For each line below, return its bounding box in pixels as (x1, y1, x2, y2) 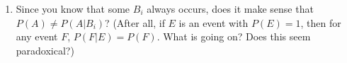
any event (16, 29, 58, 44)
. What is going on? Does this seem (157, 29, 311, 44)
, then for (300, 15, 341, 30)
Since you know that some (16, 1, 130, 16)
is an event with (178, 15, 249, 30)
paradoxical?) (16, 42, 74, 57)
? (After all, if (105, 15, 165, 30)
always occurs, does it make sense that (147, 1, 314, 16)
